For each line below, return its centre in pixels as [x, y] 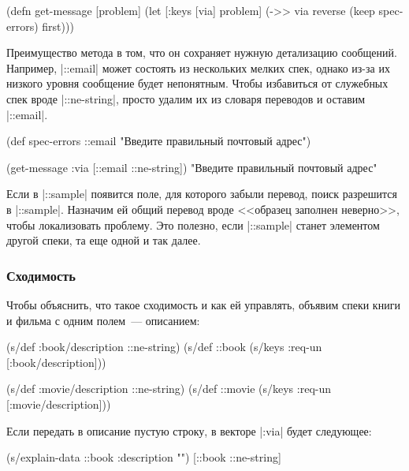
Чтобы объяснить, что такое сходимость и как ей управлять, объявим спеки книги [203, 304]
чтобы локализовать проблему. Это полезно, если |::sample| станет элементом [193, 224]
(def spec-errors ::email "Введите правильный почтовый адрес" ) [159, 141]
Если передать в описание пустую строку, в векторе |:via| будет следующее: [189, 430]
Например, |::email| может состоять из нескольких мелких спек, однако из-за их [198, 67]
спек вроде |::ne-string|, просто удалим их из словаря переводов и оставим [186, 98]
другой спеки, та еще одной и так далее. [104, 240]
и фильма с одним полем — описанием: [103, 320]
